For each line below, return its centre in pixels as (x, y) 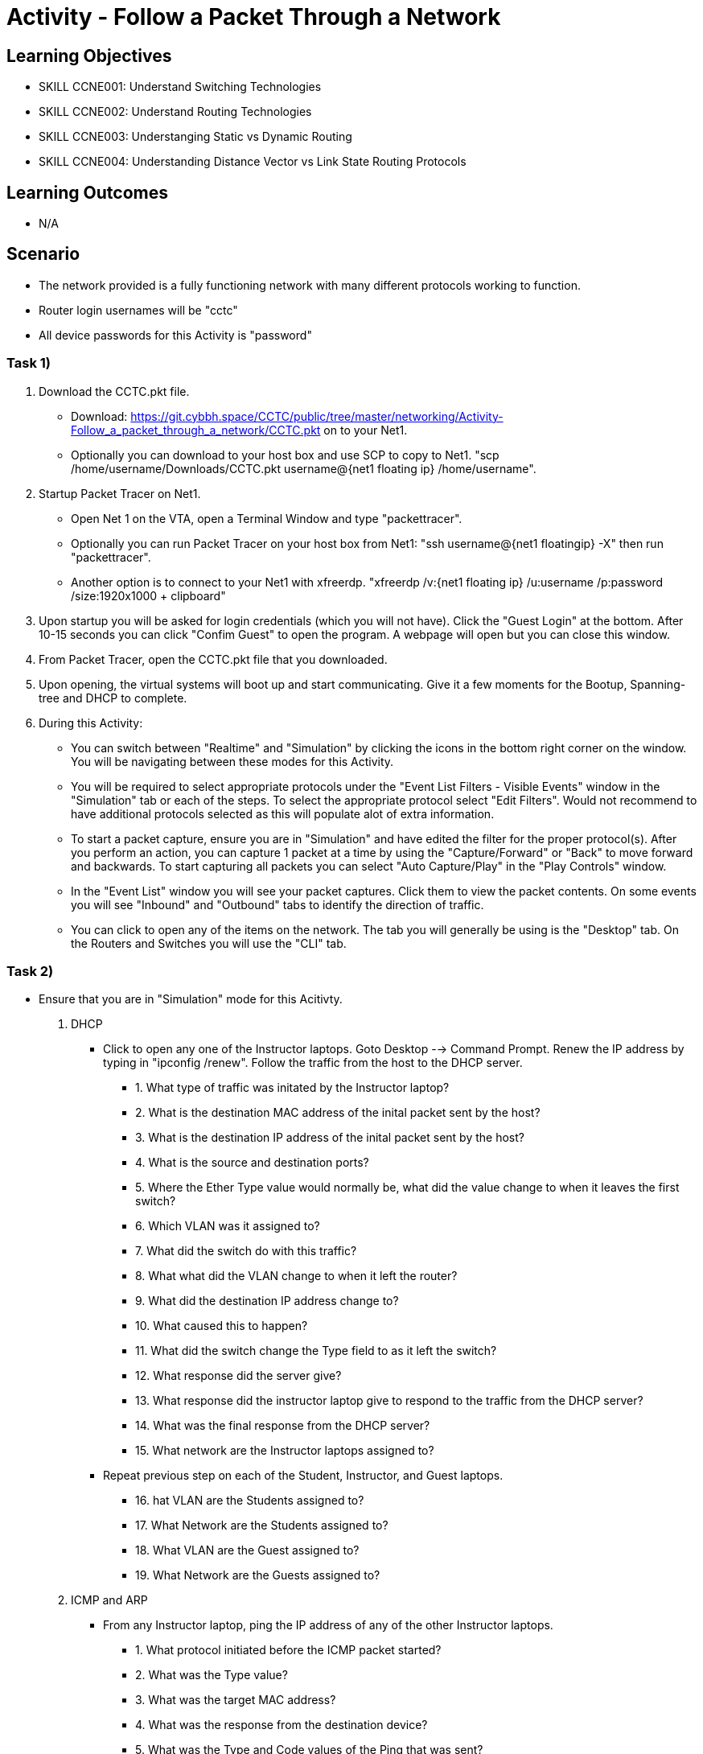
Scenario (43, 254)
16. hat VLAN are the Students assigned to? (250, 1501)
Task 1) (29, 363)
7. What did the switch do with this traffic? (246, 1251)
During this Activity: (91, 723)
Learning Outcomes (87, 192)
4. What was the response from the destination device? (282, 1725)
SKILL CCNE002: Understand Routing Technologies (175, 112)
